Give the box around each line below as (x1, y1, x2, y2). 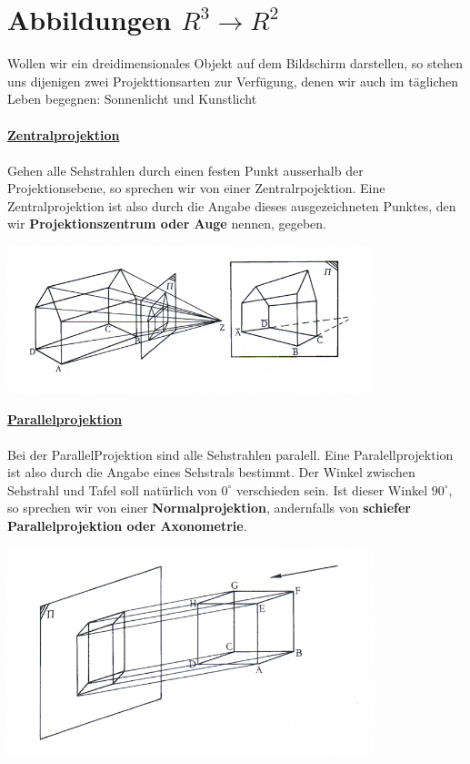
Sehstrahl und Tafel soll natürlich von (7, 480, 217, 499)
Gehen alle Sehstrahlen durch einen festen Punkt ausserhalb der (7, 160, 364, 179)
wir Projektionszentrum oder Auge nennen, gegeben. (7, 214, 327, 233)
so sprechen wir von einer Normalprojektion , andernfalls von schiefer (7, 498, 411, 517)
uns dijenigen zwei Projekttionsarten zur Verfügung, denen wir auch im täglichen (7, 71, 459, 90)
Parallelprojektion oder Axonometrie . (7, 516, 247, 535)
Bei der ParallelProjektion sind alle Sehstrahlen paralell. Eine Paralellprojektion (7, 444, 454, 463)
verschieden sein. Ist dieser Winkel (236, 480, 428, 499)
